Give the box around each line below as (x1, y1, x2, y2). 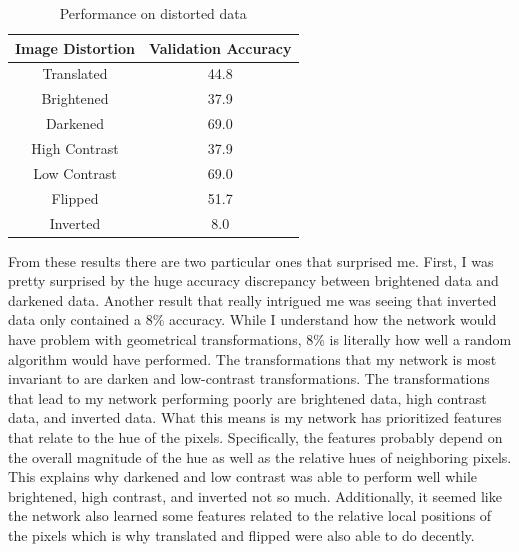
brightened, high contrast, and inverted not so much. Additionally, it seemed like (8, 485, 502, 506)
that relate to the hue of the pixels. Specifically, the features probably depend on (8, 426, 503, 447)
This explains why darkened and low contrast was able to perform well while (8, 466, 478, 487)
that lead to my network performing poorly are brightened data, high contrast (8, 387, 487, 408)
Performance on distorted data (59, 3, 247, 23)
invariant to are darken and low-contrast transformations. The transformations (8, 368, 490, 389)
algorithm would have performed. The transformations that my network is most (8, 348, 497, 369)
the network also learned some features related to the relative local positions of (8, 505, 492, 526)
